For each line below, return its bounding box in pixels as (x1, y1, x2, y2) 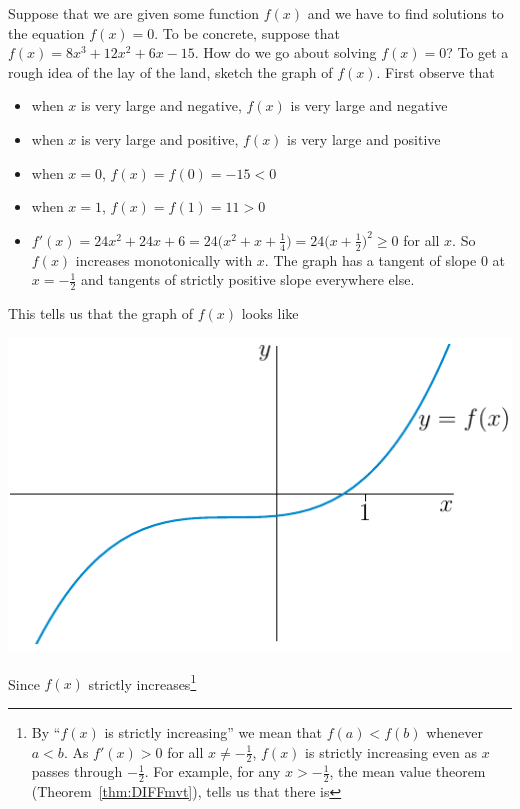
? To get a (446, 42, 509, 63)
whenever (426, 722, 483, 743)
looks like (241, 303, 299, 323)
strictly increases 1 (88, 670, 197, 694)
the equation (8, 22, 85, 43)
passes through (31, 761, 123, 782)
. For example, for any (144, 761, 281, 782)
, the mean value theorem (329, 761, 486, 782)
